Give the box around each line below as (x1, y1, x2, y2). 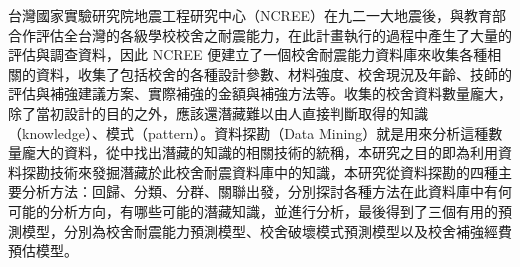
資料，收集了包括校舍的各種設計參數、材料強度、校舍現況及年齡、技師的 (35, 63, 512, 84)
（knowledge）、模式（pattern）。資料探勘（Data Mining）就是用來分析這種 (8, 122, 489, 143)
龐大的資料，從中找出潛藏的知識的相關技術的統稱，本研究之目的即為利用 (21, 142, 498, 163)
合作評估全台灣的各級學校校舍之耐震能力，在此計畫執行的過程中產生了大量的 (8, 24, 512, 45)
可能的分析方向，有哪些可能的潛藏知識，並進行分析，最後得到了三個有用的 (8, 200, 498, 221)
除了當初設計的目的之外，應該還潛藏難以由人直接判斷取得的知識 (8, 102, 428, 123)
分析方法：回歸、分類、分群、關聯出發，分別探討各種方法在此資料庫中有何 (21, 181, 512, 202)
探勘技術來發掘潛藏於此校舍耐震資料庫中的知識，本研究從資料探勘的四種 (21, 161, 498, 182)
